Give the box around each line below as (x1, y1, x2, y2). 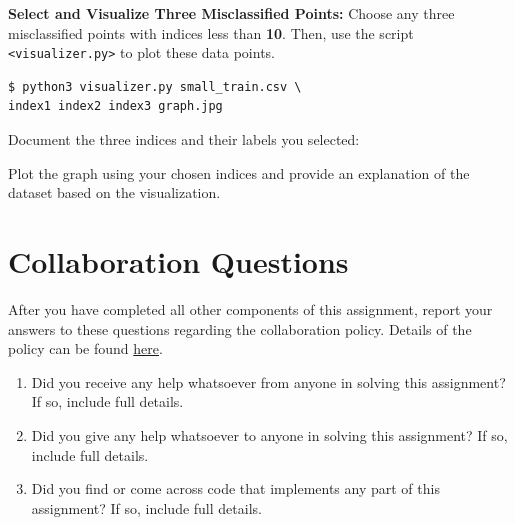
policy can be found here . (8, 338, 163, 359)
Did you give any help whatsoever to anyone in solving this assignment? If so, (31, 424, 508, 445)
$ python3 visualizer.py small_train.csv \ (8, 79, 302, 94)
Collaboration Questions (8, 241, 349, 281)
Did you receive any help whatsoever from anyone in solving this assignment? (31, 371, 506, 392)
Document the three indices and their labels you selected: (8, 129, 360, 150)
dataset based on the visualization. (8, 182, 221, 203)
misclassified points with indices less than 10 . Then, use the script (8, 22, 414, 43)
